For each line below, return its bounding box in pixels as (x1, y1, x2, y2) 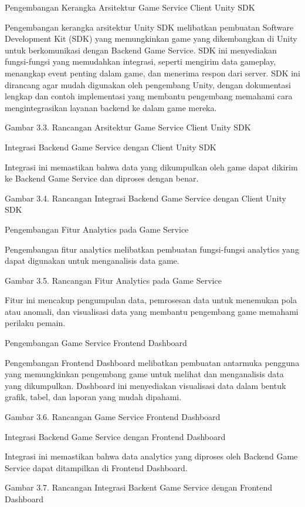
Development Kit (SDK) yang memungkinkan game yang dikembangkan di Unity (5, 32, 297, 45)
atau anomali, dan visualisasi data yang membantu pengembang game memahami (5, 305, 299, 317)
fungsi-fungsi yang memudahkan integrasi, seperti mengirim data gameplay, (5, 55, 276, 68)
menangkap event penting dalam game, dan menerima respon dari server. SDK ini (5, 66, 300, 79)
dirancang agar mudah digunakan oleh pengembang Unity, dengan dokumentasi (5, 78, 291, 90)
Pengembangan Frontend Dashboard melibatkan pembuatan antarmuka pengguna (5, 356, 300, 368)
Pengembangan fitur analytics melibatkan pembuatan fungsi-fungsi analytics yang (5, 243, 299, 255)
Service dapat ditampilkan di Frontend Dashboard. (5, 461, 188, 474)
